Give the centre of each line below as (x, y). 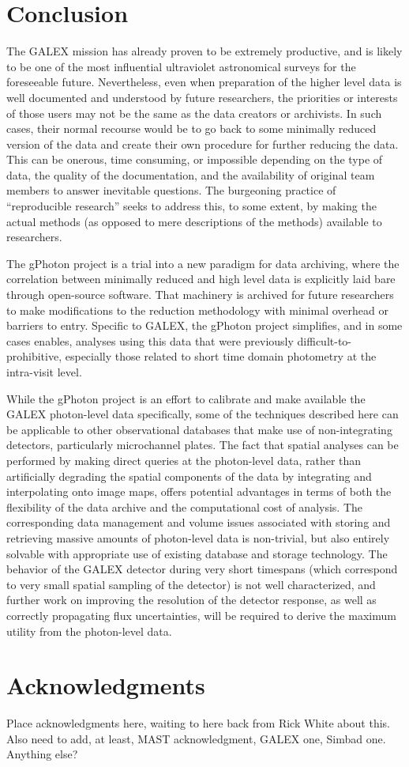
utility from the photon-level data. (89, 631)
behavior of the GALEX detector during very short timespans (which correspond (202, 569)
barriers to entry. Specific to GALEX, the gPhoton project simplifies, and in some (204, 325)
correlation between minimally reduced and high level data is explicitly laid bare (201, 279)
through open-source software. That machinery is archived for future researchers (200, 295)
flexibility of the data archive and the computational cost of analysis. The (185, 506)
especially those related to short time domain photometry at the (221, 356)
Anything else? (42, 754)
